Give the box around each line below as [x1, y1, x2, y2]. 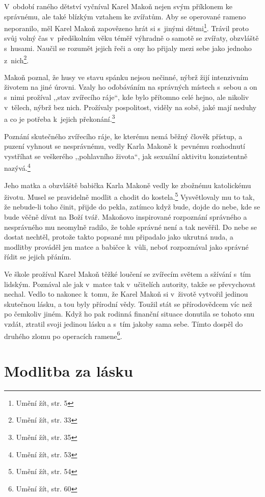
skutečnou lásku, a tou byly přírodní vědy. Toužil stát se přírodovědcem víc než [4, 298, 252, 309]
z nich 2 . [4, 53, 29, 65]
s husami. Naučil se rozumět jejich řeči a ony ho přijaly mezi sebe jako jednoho [4, 43, 252, 54]
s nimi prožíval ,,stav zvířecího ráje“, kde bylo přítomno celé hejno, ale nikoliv [4, 92, 249, 102]
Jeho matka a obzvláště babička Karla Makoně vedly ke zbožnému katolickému [4, 179, 251, 190]
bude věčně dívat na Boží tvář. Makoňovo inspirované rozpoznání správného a [4, 211, 247, 222]
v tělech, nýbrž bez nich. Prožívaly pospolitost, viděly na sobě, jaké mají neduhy [4, 101, 257, 112]
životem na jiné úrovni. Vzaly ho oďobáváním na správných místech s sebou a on [4, 82, 257, 92]
